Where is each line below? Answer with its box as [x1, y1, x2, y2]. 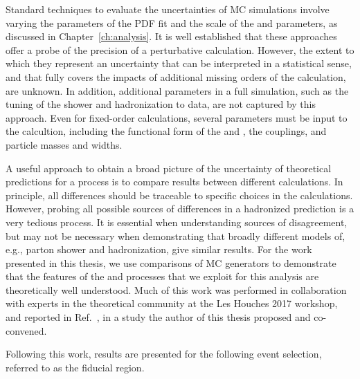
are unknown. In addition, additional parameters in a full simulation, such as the [6, 83, 349, 98]
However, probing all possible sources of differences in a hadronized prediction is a [6, 201, 354, 216]
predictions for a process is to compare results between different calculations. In [6, 174, 343, 189]
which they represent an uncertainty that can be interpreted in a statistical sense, [6, 56, 352, 71]
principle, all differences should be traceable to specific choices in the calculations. [6, 187, 353, 202]
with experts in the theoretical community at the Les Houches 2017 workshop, [6, 296, 338, 311]
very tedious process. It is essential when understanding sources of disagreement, [6, 214, 348, 229]
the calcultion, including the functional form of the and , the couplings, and [6, 124, 327, 138]
